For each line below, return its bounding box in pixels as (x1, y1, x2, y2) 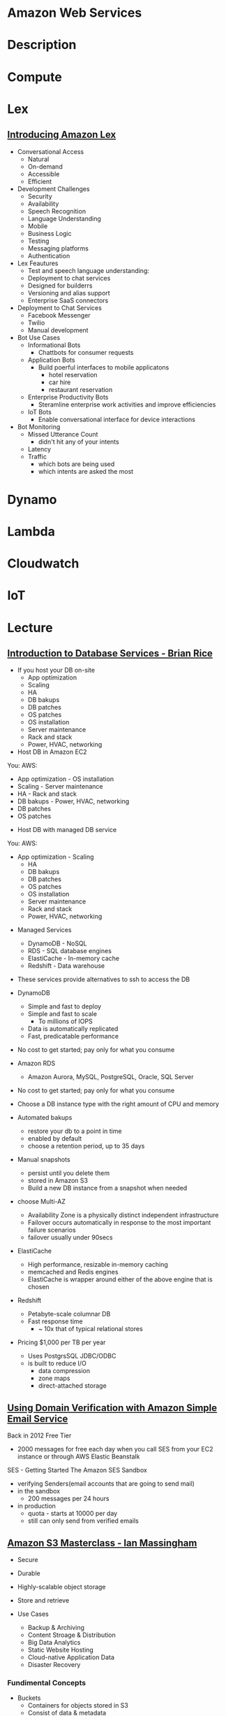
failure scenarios (27, 1226, 76, 1235)
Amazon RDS (17, 1059, 56, 1068)
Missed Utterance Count (27, 430, 98, 438)
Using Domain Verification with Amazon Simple (7, 1402, 218, 1414)
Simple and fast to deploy (27, 1002, 102, 1011)
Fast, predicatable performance (27, 1032, 119, 1041)
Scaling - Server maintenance (17, 782, 103, 791)
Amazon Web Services (7, 5, 142, 21)
